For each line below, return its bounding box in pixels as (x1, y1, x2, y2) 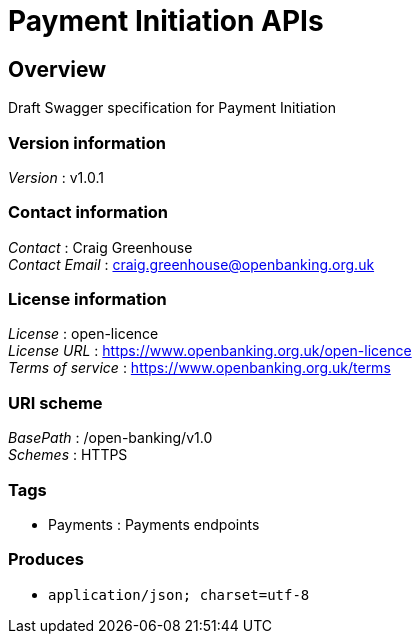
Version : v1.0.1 (8, 168, 104, 186)
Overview (8, 56, 107, 82)
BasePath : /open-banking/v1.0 (8, 429, 213, 447)
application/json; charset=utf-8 (48, 586, 310, 603)
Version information (8, 132, 166, 153)
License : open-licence (8, 325, 159, 343)
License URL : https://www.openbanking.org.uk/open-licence (8, 342, 412, 360)
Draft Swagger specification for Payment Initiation (8, 99, 336, 117)
